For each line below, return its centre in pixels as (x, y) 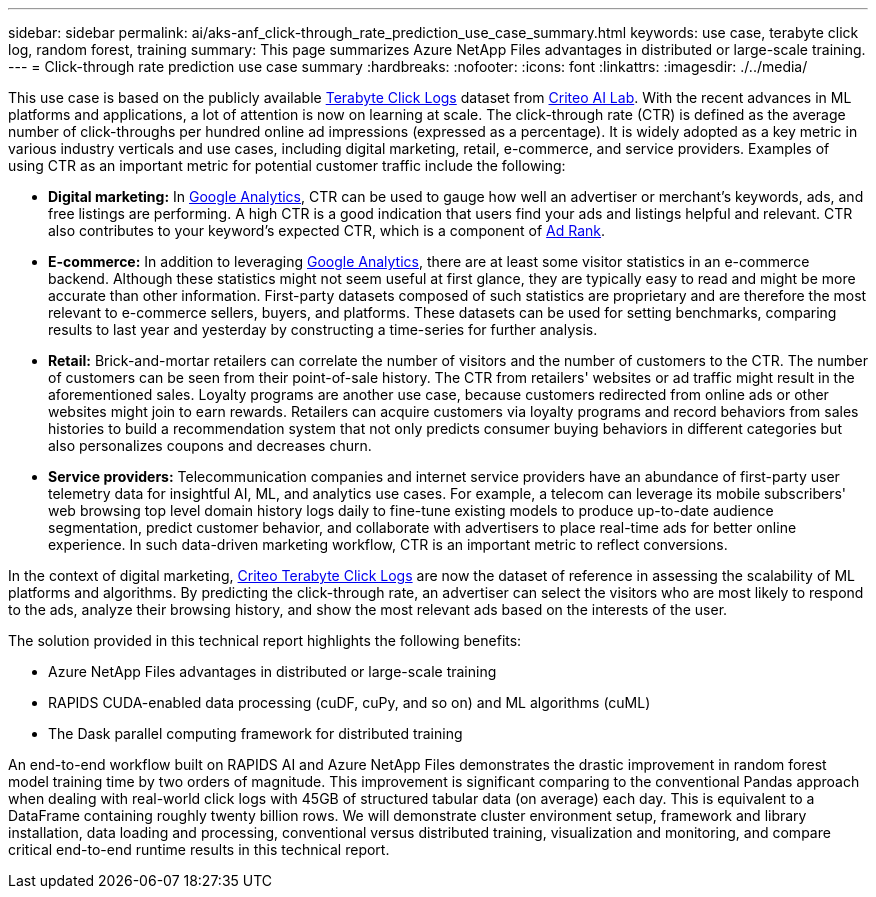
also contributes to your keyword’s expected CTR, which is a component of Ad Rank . (327, 230)
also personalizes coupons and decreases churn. (210, 445)
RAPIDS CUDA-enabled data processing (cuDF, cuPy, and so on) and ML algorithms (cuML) (349, 702)
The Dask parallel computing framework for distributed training (255, 733)
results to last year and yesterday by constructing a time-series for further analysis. (323, 329)
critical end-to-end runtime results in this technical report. (199, 849)
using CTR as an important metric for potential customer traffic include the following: (287, 165)
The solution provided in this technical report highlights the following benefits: (265, 640)
